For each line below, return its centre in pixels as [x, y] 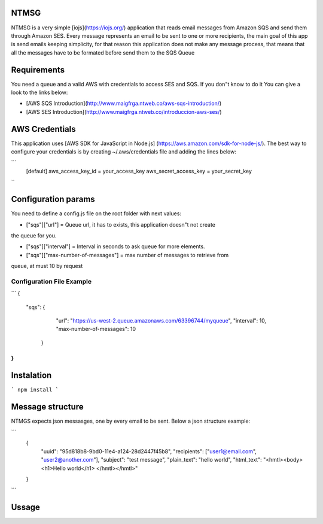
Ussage [25, 508]
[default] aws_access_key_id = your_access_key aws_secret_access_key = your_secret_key [139, 171]
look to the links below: [39, 92]
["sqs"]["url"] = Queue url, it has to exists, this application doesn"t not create [121, 224]
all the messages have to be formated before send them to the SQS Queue [103, 52]
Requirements [38, 70]
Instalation [31, 375]
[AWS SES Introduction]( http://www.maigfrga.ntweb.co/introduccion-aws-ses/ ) [124, 112]
